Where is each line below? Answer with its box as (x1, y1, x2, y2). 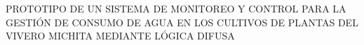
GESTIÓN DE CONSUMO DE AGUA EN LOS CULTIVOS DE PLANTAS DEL (6, 15, 358, 29)
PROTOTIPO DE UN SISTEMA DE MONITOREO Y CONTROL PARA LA (6, 1, 346, 15)
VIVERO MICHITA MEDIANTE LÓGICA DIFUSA (6, 28, 235, 43)
